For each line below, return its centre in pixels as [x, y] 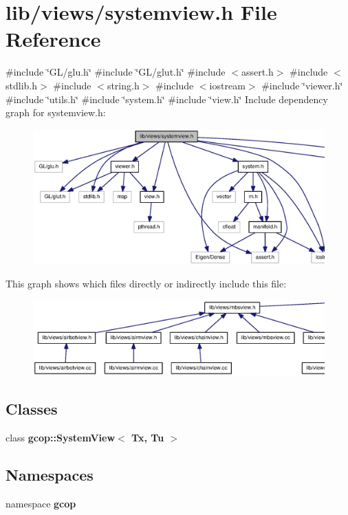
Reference [53, 39]
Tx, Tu [148, 438]
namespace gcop [41, 503]
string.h [123, 85]
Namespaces [50, 475]
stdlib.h [21, 85]
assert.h [257, 72]
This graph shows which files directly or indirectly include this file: [146, 284]
